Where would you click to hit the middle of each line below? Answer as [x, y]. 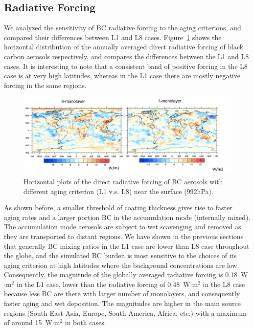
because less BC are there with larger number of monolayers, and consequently [122, 294]
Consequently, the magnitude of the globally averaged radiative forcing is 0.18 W [126, 274]
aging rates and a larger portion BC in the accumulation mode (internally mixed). [127, 217]
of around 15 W [28, 322]
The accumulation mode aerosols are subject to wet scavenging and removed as [123, 227]
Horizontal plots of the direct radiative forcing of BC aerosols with [123, 181]
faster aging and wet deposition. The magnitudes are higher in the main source [122, 303]
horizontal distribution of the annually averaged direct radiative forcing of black [124, 47]
